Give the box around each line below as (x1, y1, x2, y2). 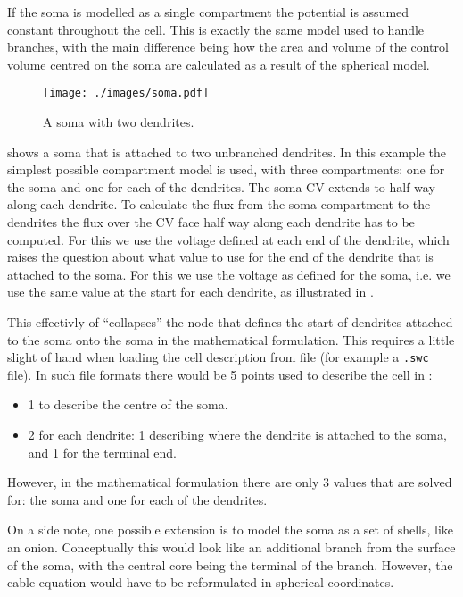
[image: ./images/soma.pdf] (43, 87, 210, 100)
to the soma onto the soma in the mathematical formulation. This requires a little (7, 330, 455, 349)
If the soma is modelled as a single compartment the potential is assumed (7, 3, 409, 21)
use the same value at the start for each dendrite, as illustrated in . (7, 282, 374, 301)
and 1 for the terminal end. (28, 442, 177, 461)
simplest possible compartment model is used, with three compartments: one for (7, 160, 445, 179)
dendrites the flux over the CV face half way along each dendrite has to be (7, 213, 415, 231)
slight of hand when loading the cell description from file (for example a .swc (7, 348, 429, 366)
